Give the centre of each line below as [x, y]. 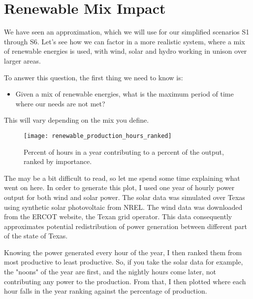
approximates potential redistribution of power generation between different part [126, 226]
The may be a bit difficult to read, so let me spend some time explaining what [122, 178]
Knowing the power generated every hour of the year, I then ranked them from [123, 252]
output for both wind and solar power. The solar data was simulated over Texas [125, 197]
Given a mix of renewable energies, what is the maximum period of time [125, 94]
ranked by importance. [58, 161]
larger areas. [22, 60]
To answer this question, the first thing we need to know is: [94, 77]
